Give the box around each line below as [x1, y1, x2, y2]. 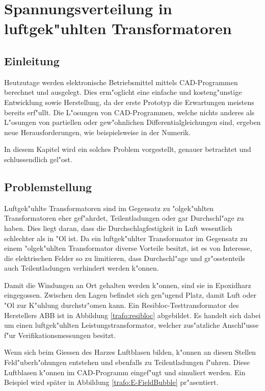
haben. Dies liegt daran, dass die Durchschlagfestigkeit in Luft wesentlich [4, 222, 232, 233]
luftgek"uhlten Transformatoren [4, 18, 232, 39]
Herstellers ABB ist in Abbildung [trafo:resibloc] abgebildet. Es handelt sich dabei [4, 309, 261, 320]
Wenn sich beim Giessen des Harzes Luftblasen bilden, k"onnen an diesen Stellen [4, 347, 256, 357]
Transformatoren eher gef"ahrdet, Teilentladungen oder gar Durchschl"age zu [4, 213, 244, 223]
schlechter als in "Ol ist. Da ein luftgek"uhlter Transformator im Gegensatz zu [4, 232, 248, 243]
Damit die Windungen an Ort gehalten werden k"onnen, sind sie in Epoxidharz [4, 279, 251, 290]
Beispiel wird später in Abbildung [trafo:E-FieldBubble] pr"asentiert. [4, 377, 219, 387]
